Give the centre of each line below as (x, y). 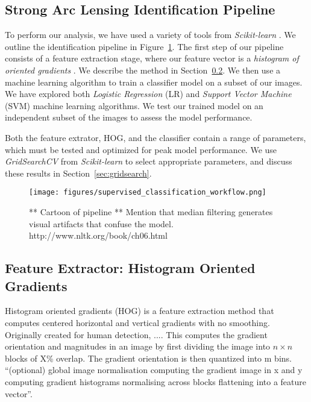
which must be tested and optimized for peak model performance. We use (141, 149)
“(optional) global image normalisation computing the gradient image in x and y (154, 370)
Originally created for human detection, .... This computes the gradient (136, 334)
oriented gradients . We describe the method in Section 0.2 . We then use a (143, 70)
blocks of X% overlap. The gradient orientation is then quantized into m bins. (148, 358)
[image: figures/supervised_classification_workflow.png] (148, 193)
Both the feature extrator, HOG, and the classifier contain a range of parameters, (155, 137)
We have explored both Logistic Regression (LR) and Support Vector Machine (148, 94)
